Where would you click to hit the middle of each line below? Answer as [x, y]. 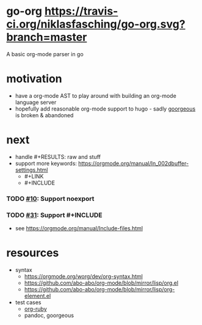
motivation [34, 79]
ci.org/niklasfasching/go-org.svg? [96, 24]
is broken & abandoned [44, 115]
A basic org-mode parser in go [45, 54]
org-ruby [35, 309]
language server [36, 102]
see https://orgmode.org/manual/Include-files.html [79, 228]
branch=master [47, 37]
